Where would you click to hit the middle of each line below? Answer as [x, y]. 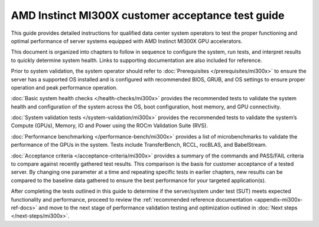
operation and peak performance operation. [64, 87]
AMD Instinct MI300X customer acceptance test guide [148, 15]
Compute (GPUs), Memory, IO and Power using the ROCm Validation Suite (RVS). [109, 126]
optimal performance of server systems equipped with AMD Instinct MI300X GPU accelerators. [127, 41]
